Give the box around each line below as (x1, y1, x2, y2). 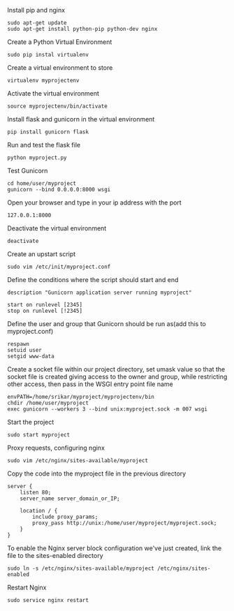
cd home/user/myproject (7, 180, 77, 187)
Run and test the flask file (7, 141, 81, 149)
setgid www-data (7, 353, 54, 360)
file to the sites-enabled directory (7, 552, 103, 559)
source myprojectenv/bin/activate (7, 103, 108, 110)
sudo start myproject (7, 432, 71, 439)
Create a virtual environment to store (7, 64, 113, 72)
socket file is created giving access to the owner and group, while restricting (7, 373, 228, 381)
